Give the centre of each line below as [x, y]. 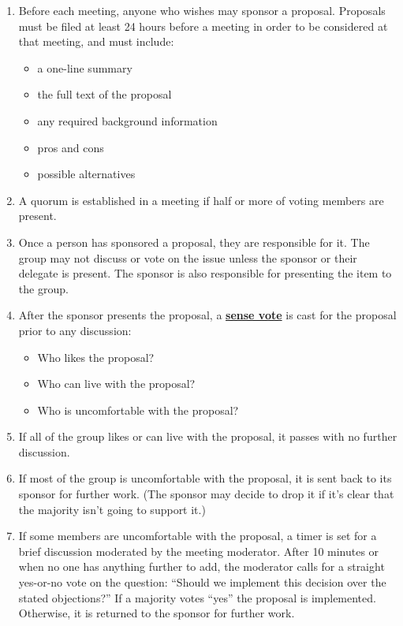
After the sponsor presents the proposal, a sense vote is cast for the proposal [207, 315]
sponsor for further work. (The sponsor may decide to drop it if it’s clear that [206, 494]
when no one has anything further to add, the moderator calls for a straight [201, 566]
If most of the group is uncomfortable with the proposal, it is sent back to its [205, 478]
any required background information [127, 120]
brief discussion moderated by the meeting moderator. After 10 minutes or [199, 551]
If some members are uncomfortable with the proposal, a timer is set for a [198, 536]
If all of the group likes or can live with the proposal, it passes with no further [208, 436]
